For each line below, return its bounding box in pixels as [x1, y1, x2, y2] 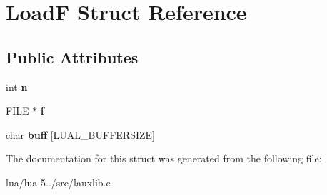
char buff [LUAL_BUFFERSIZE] [6, 127, 155, 142]
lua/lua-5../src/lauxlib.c [6, 174, 111, 189]
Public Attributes [6, 46, 139, 68]
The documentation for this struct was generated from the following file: [6, 151, 322, 166]
